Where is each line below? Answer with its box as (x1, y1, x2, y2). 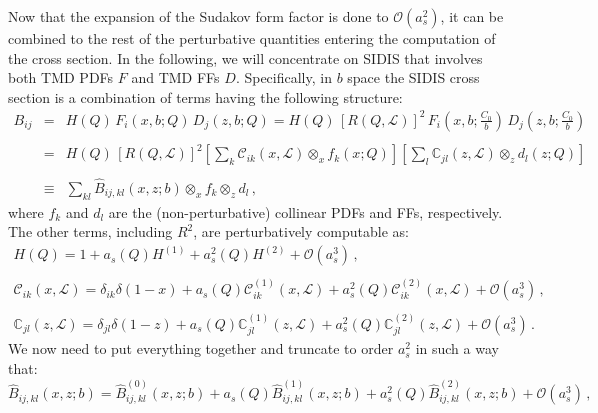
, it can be (440, 6, 504, 26)
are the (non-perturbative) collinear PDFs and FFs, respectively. (108, 201, 503, 222)
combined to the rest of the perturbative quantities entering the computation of (8, 28, 496, 48)
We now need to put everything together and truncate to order (8, 338, 394, 359)
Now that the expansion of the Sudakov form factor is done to (8, 6, 389, 26)
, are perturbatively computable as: (193, 221, 409, 242)
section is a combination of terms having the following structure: (8, 86, 403, 107)
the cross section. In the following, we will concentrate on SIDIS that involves (8, 47, 483, 68)
